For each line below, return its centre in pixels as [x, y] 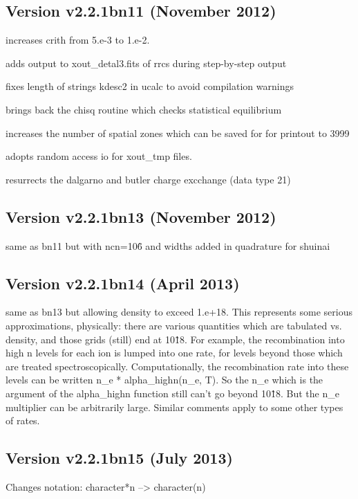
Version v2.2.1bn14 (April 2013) [123, 283]
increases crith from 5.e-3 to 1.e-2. [78, 40]
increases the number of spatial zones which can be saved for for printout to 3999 [178, 133]
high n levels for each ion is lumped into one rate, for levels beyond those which [174, 353]
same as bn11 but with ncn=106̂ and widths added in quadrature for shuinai [168, 245]
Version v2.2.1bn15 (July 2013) [119, 458]
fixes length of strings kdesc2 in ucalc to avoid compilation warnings [150, 86]
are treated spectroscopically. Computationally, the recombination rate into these [177, 366]
